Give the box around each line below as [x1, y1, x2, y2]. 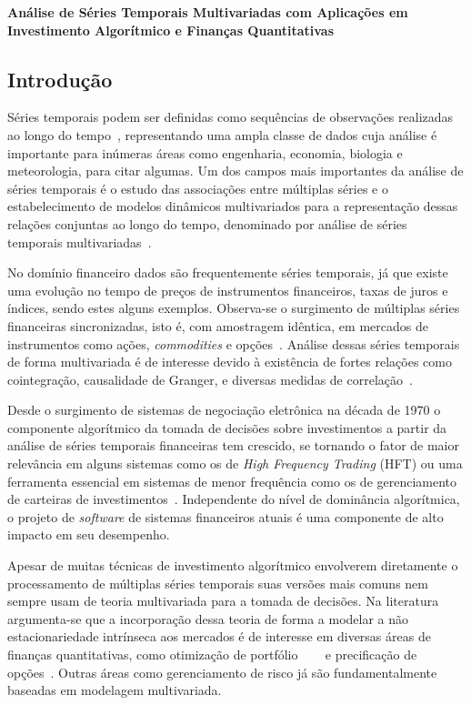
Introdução [7, 65, 113, 93]
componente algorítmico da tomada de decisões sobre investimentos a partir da [7, 418, 447, 437]
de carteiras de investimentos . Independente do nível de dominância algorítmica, [7, 489, 460, 509]
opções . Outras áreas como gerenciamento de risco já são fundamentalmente [7, 662, 437, 681]
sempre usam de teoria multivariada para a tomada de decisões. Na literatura [7, 591, 439, 610]
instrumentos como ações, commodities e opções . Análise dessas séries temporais [7, 334, 460, 353]
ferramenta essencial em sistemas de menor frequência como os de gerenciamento [7, 471, 457, 490]
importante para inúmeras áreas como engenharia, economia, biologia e [7, 143, 403, 162]
